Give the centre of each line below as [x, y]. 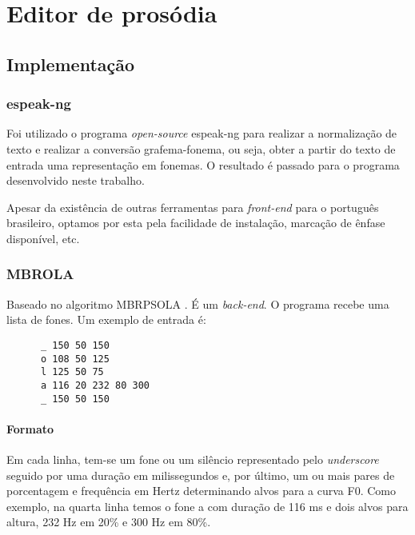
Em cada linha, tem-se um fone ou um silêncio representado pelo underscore [193, 459]
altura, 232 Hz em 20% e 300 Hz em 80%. [109, 522]
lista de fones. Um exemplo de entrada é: [106, 319]
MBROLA [40, 274]
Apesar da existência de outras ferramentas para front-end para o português [193, 207]
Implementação [71, 64]
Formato [30, 428]
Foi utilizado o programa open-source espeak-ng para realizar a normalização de [202, 133]
